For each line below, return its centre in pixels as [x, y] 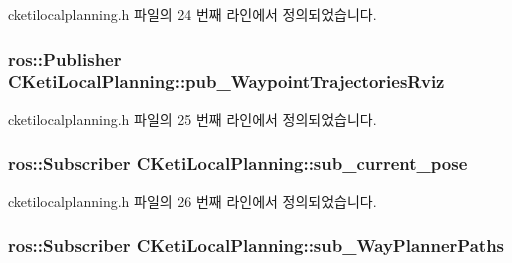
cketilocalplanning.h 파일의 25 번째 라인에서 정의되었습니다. [192, 118]
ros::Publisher [65, 58]
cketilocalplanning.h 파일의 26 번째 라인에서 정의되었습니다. [192, 200]
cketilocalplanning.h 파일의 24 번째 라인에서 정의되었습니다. [192, 14]
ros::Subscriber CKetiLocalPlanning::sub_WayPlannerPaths [256, 245]
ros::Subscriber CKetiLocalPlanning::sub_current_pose [238, 163]
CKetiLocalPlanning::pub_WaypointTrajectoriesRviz [226, 81]
